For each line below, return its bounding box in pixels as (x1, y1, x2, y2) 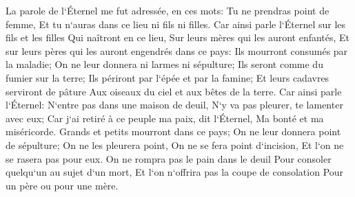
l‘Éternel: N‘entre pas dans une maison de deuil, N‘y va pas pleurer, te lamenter (6, 97, 343, 112)
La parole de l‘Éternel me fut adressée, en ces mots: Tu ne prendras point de (6, 3, 329, 17)
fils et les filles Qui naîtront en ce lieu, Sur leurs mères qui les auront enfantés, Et (6, 30, 350, 45)
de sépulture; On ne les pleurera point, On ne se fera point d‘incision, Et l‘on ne (6, 137, 344, 152)
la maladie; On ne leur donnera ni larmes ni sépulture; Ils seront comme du (6, 57, 323, 71)
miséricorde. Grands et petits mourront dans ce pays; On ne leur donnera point (6, 124, 341, 139)
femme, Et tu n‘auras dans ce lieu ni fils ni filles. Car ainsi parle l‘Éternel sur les (6, 16, 346, 31)
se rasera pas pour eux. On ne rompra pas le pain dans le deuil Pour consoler (6, 151, 332, 165)
